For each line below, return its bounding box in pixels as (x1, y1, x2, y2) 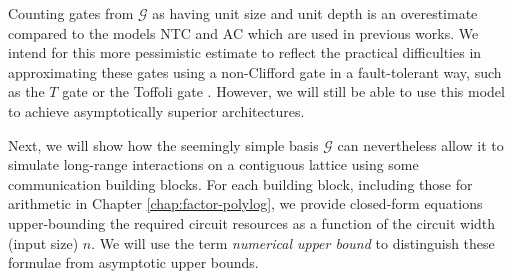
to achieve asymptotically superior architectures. (8, 100, 305, 121)
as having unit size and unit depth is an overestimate (152, 3, 478, 23)
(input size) (8, 232, 79, 253)
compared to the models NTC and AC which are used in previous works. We (8, 22, 479, 43)
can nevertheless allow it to (337, 134, 504, 155)
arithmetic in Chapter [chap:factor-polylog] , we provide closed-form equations (8, 193, 483, 214)
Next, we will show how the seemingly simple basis (8, 134, 319, 155)
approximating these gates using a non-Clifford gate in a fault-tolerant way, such (8, 61, 502, 82)
